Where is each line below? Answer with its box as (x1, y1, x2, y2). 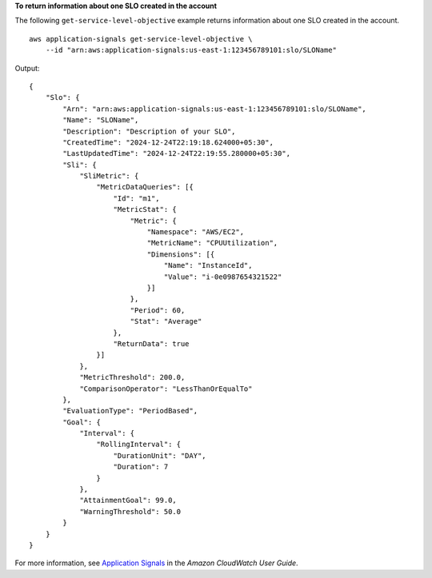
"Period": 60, (130, 305, 186, 315)
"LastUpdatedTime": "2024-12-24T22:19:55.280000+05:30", (62, 149, 291, 158)
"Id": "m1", (113, 193, 160, 203)
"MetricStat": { (113, 205, 178, 214)
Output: (14, 63, 40, 73)
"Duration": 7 (113, 462, 169, 472)
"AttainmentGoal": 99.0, (79, 496, 178, 505)
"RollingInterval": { (96, 440, 182, 449)
